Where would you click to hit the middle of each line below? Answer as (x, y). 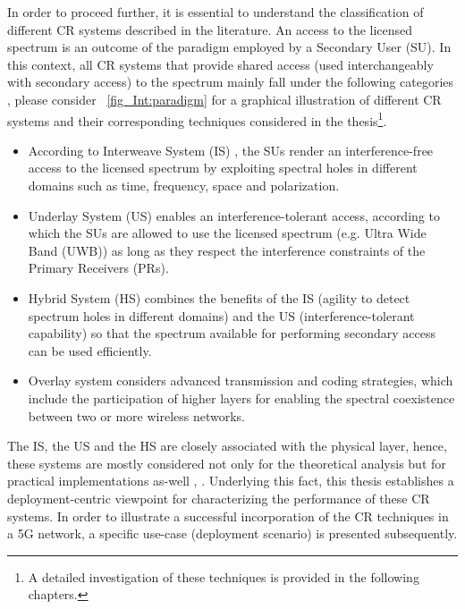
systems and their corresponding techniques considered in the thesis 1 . (197, 119)
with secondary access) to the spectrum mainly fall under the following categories (231, 82)
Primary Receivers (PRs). (98, 268)
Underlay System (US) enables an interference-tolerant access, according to (234, 215)
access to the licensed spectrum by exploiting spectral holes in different (223, 168)
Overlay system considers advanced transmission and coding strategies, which (241, 381)
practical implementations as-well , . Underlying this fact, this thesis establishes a (231, 481)
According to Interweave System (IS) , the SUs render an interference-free (231, 150)
